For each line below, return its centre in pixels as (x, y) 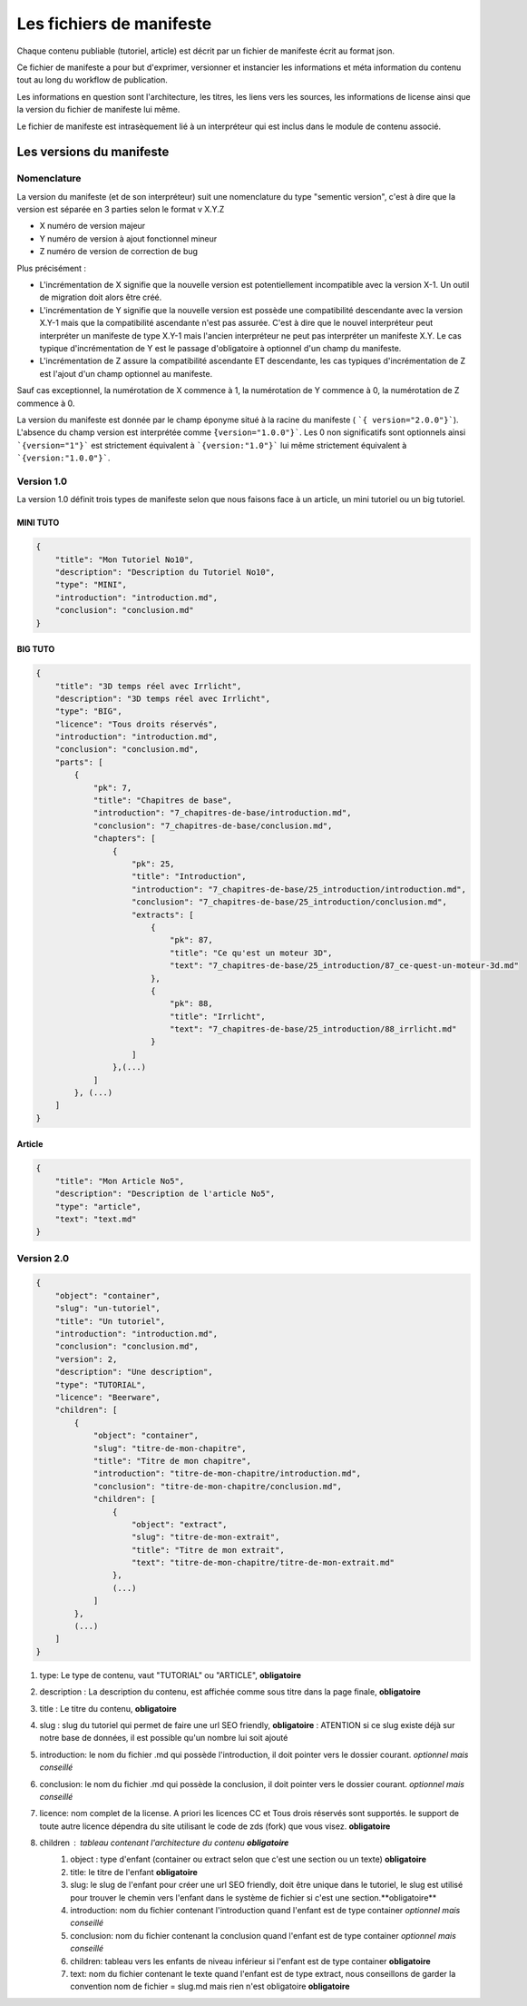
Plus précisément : (51, 268)
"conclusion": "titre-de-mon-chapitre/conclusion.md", (218, 1486)
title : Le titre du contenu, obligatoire (108, 1708)
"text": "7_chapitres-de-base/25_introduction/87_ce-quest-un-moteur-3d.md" (344, 966)
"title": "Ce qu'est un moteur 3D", (251, 953)
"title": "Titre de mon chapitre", (172, 1461)
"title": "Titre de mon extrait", (208, 1550)
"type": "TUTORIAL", (101, 1384)
